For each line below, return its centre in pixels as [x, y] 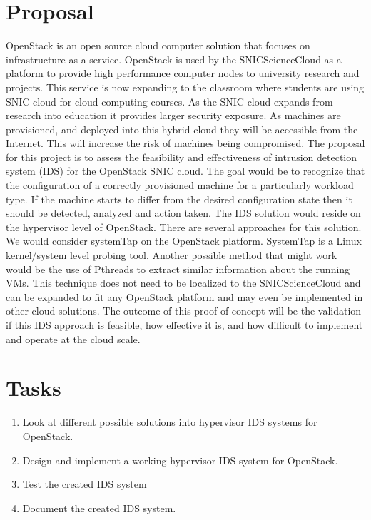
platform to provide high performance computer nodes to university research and [183, 73]
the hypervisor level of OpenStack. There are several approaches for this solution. [184, 226]
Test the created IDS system [85, 484]
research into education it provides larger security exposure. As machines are [173, 115]
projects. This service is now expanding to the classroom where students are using [185, 87]
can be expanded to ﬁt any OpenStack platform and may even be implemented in [184, 296]
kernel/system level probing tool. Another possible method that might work [172, 255]
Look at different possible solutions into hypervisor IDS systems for [170, 422]
